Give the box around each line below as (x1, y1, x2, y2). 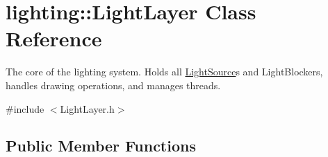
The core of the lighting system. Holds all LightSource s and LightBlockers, (6, 64, 323, 79)
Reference (6, 24, 102, 53)
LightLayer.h (60, 101, 115, 116)
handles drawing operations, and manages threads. (6, 77, 221, 92)
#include (6, 101, 44, 116)
